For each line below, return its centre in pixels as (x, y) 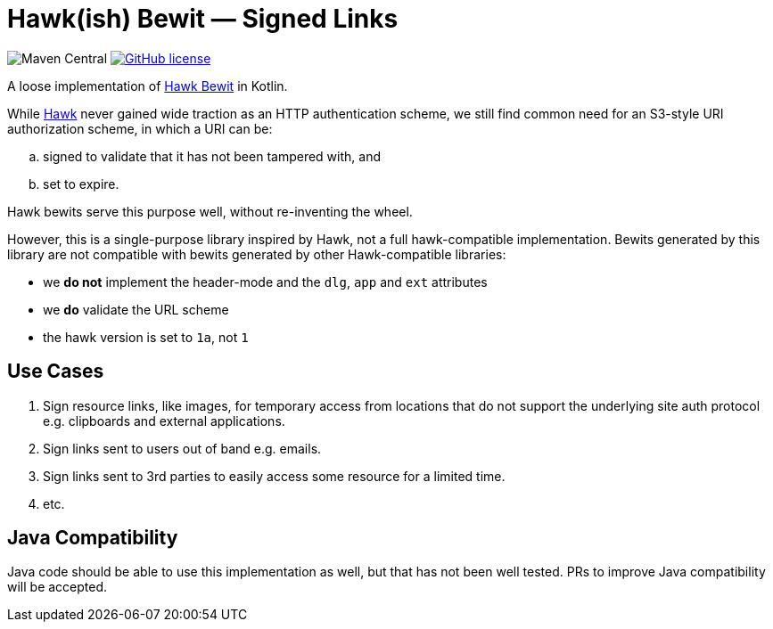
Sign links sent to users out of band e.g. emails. (182, 448)
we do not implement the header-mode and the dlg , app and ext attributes (265, 282)
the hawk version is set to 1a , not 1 (146, 337)
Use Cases (56, 372)
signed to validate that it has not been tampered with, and (212, 156)
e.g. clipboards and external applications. (164, 421)
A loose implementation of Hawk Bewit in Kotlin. (148, 86)
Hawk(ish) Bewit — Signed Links (203, 19)
